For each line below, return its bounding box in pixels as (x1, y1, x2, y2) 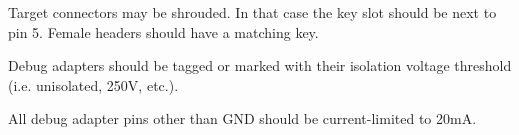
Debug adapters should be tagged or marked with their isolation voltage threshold (8, 55, 512, 76)
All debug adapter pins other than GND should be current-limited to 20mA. (8, 108, 477, 129)
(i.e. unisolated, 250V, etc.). (8, 74, 179, 95)
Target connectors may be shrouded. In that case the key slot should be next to (8, 2, 497, 22)
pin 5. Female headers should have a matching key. (8, 21, 319, 42)
